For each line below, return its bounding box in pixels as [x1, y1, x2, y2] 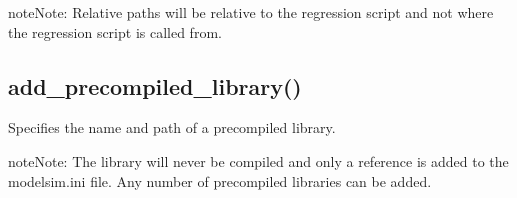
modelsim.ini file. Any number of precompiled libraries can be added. [8, 170, 432, 191]
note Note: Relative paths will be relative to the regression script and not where [8, 2, 494, 22]
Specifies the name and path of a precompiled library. [8, 117, 336, 138]
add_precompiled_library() [8, 70, 302, 101]
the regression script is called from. [8, 21, 222, 42]
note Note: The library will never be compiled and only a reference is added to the [8, 150, 509, 171]
